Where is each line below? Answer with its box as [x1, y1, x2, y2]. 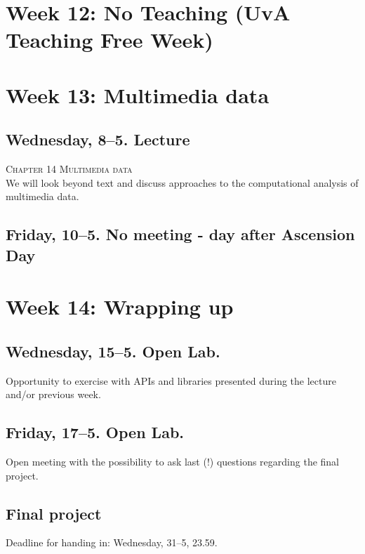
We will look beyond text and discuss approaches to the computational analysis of [6, 175, 359, 190]
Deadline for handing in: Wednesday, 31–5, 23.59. [6, 535, 218, 550]
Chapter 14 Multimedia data [6, 161, 133, 176]
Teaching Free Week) [6, 25, 213, 54]
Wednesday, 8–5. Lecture [6, 128, 190, 150]
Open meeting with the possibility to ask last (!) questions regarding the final [6, 454, 340, 469]
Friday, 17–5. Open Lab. [6, 421, 184, 443]
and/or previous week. [6, 387, 101, 402]
